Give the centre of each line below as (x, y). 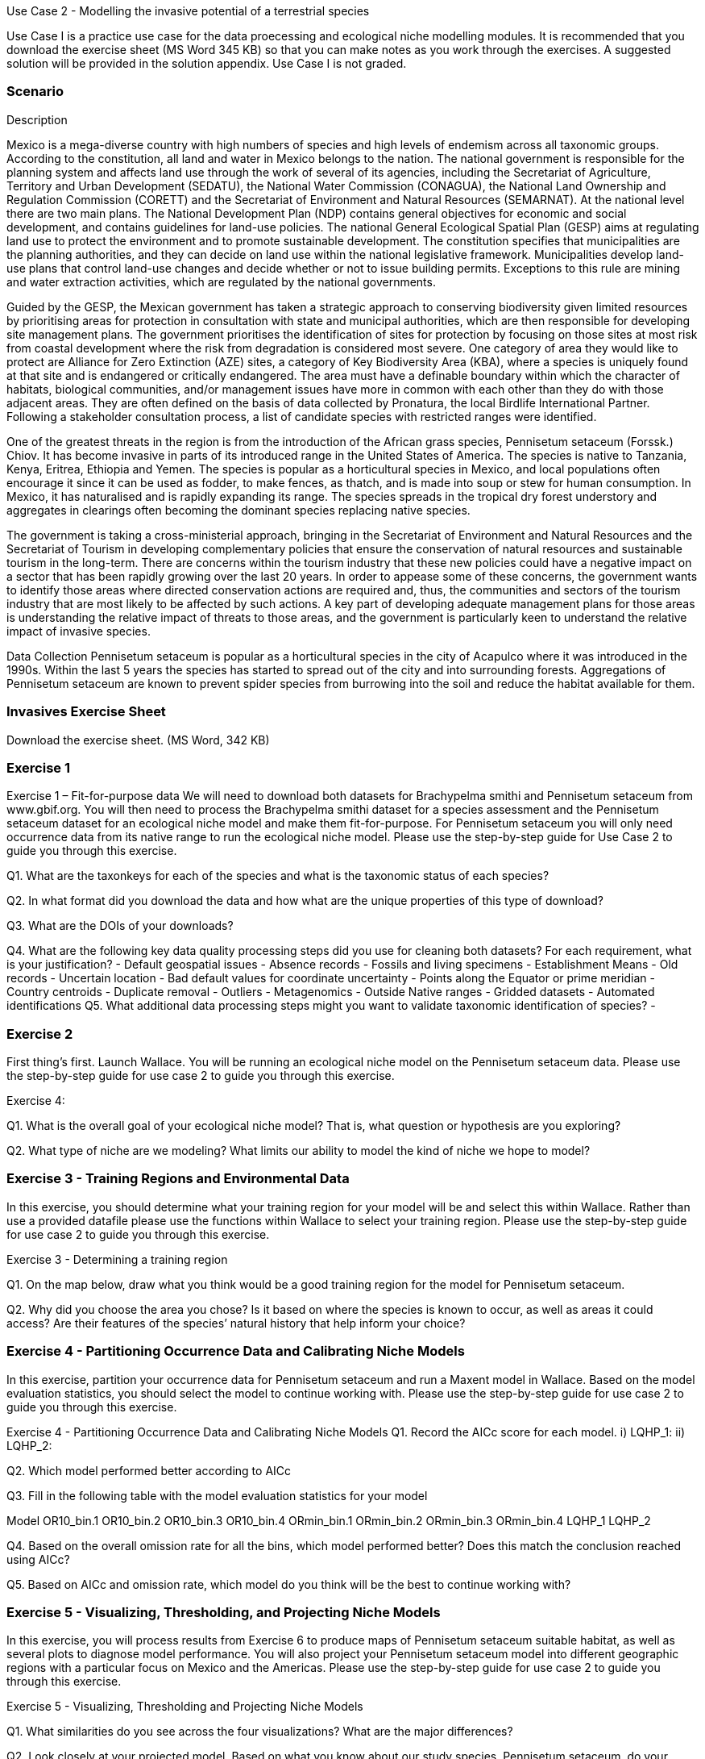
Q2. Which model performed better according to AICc (149, 1470)
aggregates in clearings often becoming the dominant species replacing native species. (238, 510)
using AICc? (38, 1559)
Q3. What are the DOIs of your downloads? (120, 926)
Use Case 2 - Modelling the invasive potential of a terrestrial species (188, 11)
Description (37, 119)
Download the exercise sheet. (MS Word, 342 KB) (138, 740)
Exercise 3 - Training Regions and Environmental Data (178, 1179)
